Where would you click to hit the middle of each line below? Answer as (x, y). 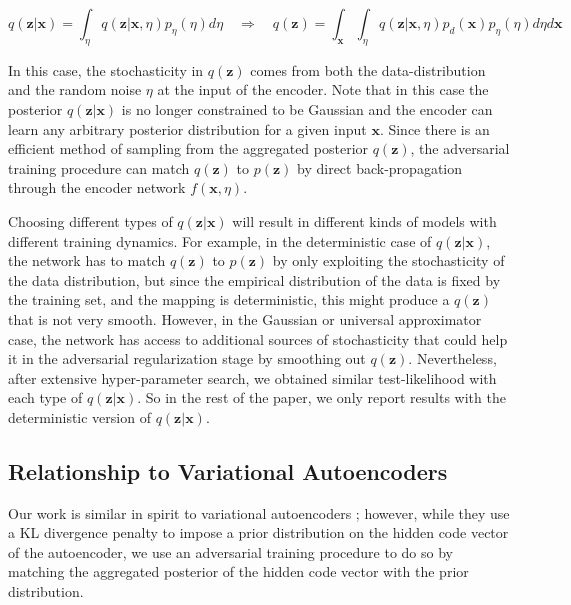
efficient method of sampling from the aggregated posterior (188, 148)
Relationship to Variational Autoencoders (228, 470)
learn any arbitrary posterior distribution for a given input (187, 128)
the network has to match (87, 260)
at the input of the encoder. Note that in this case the (323, 89)
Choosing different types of (90, 220)
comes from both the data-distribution (368, 69)
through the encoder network (97, 187)
